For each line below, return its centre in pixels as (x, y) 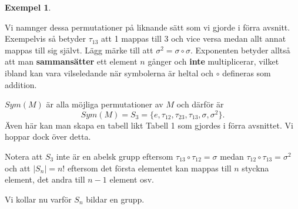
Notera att (24, 156)
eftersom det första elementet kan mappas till (149, 168)
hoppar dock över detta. (48, 136)
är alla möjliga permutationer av (105, 104)
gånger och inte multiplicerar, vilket (213, 61)
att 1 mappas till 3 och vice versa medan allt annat (194, 38)
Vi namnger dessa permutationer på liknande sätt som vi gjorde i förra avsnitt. (148, 27)
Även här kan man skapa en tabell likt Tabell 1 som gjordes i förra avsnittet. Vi (149, 125)
